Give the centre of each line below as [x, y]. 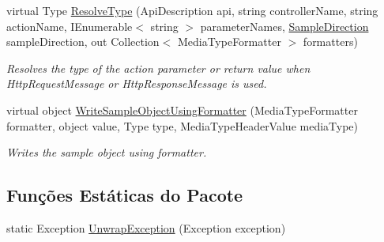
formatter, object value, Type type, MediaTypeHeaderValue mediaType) [183, 125]
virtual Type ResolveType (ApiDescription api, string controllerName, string [192, 10]
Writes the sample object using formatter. [107, 152]
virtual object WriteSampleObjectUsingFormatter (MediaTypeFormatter [182, 110]
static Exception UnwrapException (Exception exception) [146, 227]
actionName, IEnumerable [70, 26]
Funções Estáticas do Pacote [125, 195]
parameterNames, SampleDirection [284, 26]
